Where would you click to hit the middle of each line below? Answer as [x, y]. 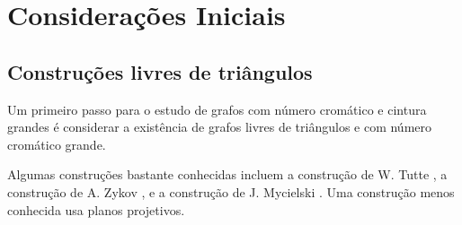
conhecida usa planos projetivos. [96, 209]
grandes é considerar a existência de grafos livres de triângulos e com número [220, 127]
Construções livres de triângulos [160, 71]
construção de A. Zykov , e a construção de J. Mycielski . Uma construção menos [231, 191]
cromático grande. [57, 144]
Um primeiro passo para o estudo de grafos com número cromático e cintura [217, 109]
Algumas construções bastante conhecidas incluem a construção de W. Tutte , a [227, 174]
